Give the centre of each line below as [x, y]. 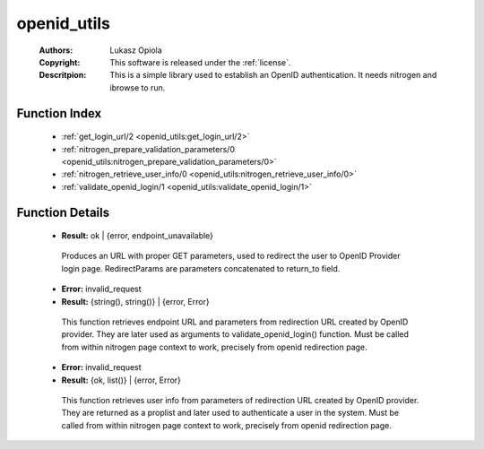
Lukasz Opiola [136, 50]
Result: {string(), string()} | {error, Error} [135, 301]
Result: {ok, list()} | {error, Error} [121, 380]
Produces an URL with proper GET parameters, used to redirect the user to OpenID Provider [231, 256]
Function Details [63, 212]
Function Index [59, 113]
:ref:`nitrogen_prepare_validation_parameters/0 [148, 149]
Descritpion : [63, 75]
